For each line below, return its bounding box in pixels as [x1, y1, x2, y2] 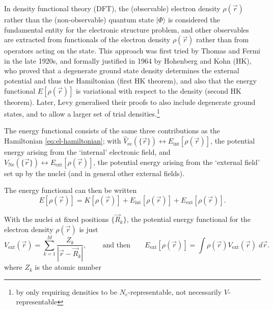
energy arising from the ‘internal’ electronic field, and [4, 147, 171, 157]
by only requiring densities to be [16, 286, 117, 297]
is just [79, 223, 98, 234]
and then [102, 241, 131, 249]
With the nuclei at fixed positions [4, 214, 109, 224]
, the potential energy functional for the [126, 214, 251, 224]
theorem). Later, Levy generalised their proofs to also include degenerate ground [4, 96, 256, 107]
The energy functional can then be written [4, 185, 137, 195]
